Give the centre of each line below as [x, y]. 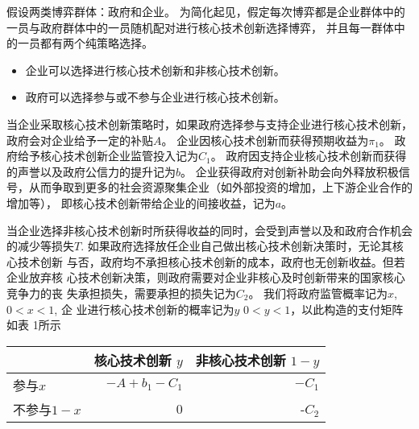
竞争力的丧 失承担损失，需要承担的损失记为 [121, 293]
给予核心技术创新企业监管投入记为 [108, 156]
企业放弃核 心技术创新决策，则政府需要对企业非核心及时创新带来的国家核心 [206, 277]
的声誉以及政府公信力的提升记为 [91, 171]
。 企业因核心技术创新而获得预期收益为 [265, 140]
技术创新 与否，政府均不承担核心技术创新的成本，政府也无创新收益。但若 [211, 261]
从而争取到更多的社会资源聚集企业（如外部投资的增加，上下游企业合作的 [220, 187]
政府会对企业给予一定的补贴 [80, 140]
